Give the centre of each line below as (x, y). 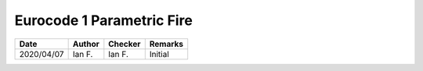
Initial (159, 54)
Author (86, 44)
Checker (125, 44)
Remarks (166, 44)
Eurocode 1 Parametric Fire (104, 20)
